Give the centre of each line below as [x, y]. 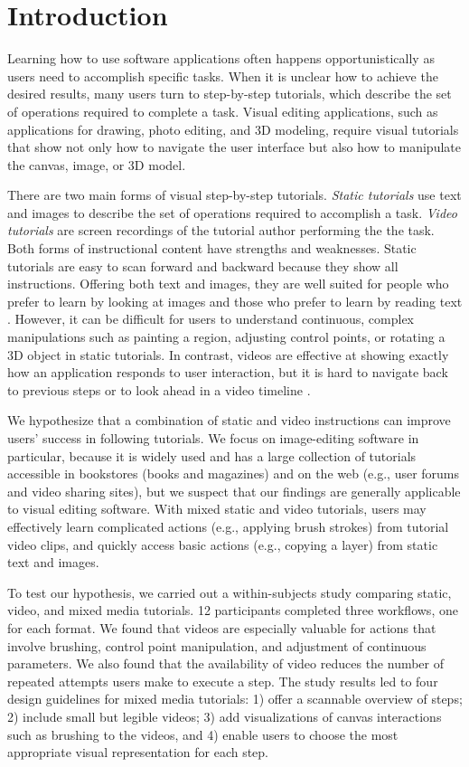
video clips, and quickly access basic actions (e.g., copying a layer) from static [223, 544]
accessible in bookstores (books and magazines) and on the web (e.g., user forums [234, 473]
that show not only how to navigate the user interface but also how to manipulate [234, 147]
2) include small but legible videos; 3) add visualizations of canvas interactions [225, 716]
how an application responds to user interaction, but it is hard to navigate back [228, 372]
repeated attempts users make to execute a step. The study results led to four [223, 681]
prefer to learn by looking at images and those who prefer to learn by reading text [235, 301]
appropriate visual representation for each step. [138, 752]
